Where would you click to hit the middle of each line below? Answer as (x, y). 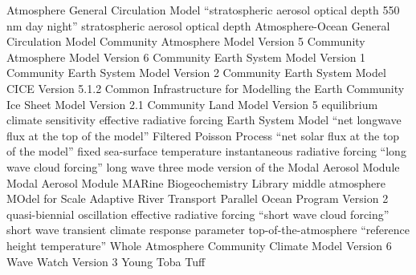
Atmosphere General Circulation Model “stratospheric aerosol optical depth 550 (203, 10)
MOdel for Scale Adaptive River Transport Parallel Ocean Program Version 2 (198, 198)
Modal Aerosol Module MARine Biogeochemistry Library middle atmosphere (196, 182)
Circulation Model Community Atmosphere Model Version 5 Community (186, 41)
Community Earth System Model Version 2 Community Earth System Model (196, 73)
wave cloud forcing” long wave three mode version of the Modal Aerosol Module (203, 166)
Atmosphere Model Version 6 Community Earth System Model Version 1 (186, 57)
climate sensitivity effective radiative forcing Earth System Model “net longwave (204, 120)
